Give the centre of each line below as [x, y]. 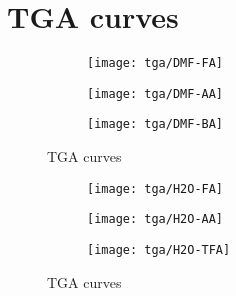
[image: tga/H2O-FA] [155, 188]
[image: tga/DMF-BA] [155, 124]
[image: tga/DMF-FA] [155, 63]
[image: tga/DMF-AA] [155, 93]
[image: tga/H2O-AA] [155, 219]
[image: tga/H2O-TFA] [159, 250]
